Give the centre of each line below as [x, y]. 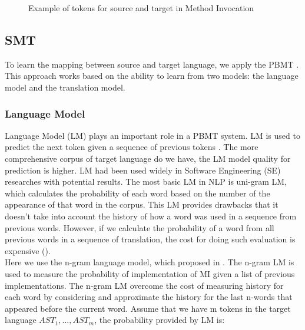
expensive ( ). [28, 250]
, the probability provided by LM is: [160, 320]
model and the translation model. [65, 87]
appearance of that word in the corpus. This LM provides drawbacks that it [142, 204]
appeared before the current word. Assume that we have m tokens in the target [148, 308]
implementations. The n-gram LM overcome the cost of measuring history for [144, 285]
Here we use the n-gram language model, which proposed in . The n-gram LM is [150, 262]
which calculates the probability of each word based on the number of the [137, 193]
